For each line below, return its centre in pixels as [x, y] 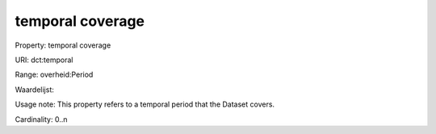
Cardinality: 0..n [41, 119]
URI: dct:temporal [44, 60]
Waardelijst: [34, 90]
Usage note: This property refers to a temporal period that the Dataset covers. [145, 104]
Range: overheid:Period [54, 75]
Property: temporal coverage [63, 45]
